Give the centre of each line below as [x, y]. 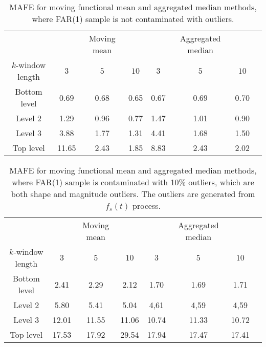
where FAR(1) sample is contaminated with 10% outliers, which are [133, 182]
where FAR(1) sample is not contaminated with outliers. [133, 19]
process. [147, 205]
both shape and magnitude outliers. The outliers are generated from [133, 194]
